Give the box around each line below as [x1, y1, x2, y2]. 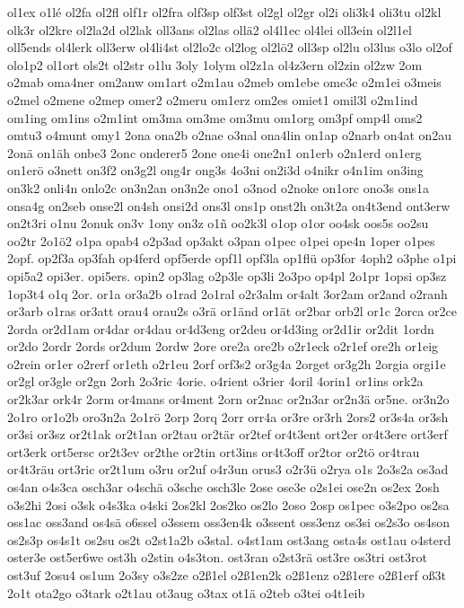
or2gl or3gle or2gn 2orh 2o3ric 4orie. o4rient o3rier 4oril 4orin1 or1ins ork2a [7, 372, 424, 391]
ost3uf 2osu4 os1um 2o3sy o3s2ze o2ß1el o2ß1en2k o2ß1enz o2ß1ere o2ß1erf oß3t [7, 566, 446, 584]
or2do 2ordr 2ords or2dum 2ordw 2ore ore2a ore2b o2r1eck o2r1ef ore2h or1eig [7, 337, 439, 356]
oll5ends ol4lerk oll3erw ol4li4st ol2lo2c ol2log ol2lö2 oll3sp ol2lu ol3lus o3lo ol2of [7, 38, 452, 57]
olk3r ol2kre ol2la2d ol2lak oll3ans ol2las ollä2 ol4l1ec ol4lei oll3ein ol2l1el [7, 20, 412, 39]
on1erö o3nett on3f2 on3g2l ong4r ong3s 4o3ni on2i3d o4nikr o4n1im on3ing [7, 161, 424, 180]
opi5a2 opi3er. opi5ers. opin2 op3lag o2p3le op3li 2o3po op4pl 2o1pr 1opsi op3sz [7, 266, 447, 285]
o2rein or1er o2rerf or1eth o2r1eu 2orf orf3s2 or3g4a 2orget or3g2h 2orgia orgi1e [7, 354, 446, 373]
